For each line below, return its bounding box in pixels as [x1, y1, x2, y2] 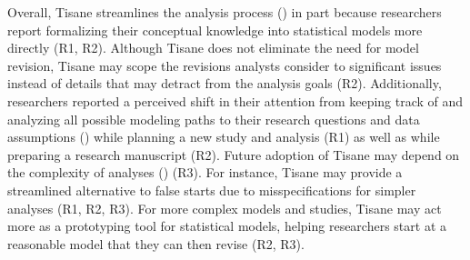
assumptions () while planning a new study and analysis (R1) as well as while [7, 127, 440, 146]
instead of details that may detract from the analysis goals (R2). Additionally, [7, 74, 442, 93]
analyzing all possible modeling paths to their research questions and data [7, 109, 420, 128]
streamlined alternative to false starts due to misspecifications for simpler [7, 180, 416, 199]
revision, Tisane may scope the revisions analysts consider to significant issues [7, 55, 442, 75]
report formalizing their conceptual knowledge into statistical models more [7, 20, 423, 39]
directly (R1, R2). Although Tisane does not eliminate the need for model [7, 38, 419, 57]
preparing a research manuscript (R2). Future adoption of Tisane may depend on [7, 145, 460, 164]
